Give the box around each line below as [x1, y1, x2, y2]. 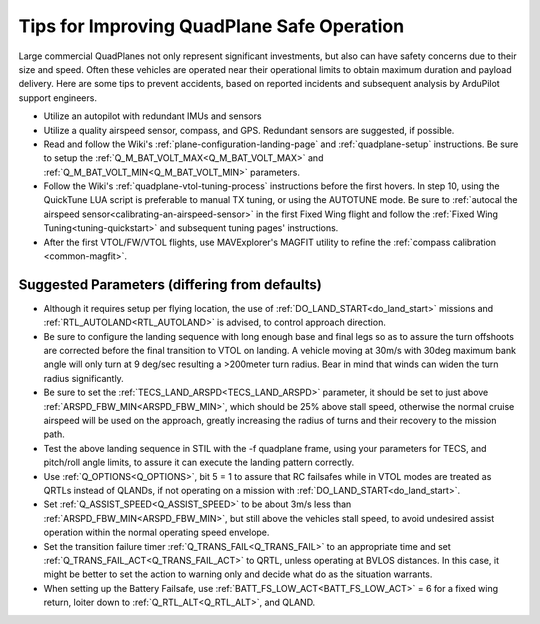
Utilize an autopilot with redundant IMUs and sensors [43, 110, 262, 122]
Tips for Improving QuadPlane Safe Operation [18, 15, 405, 37]
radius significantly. [43, 372, 124, 384]
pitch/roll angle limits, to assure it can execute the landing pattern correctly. [43, 456, 355, 469]
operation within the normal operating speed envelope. [43, 526, 270, 539]
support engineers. [18, 91, 97, 104]
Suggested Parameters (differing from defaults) [18, 276, 322, 293]
